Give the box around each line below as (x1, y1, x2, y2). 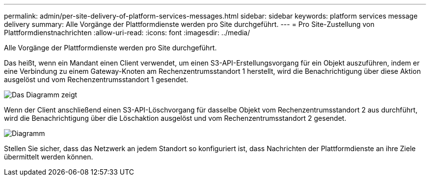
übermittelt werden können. (4, 153, 93, 161)
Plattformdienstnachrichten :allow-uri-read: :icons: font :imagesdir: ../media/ (4, 28, 250, 37)
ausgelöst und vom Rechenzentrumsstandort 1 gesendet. (4, 75, 188, 84)
